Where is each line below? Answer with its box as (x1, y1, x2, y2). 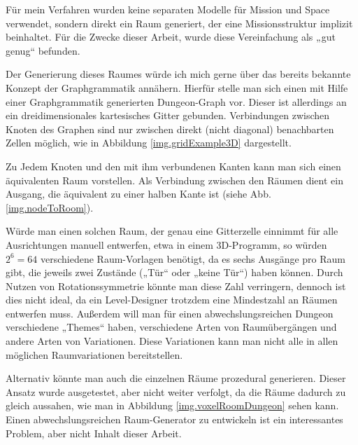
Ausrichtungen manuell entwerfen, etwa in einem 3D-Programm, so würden (6, 237, 327, 252)
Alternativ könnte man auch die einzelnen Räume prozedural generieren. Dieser (6, 371, 346, 385)
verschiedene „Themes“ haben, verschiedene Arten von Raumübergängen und (6, 320, 337, 334)
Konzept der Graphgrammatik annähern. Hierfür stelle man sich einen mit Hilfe (6, 80, 348, 95)
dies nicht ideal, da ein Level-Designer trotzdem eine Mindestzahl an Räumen (6, 292, 338, 307)
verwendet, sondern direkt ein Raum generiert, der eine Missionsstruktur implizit (6, 15, 353, 30)
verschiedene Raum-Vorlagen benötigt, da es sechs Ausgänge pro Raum (41, 251, 346, 266)
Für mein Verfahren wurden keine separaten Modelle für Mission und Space (6, 2, 330, 16)
